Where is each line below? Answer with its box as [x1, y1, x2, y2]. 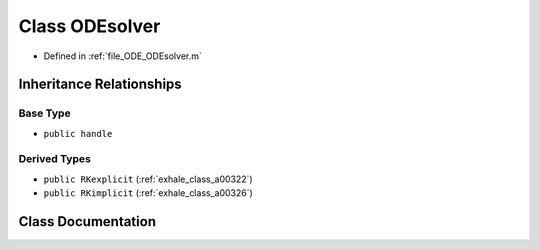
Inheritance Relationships [18, 76, 182, 93]
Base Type [18, 106, 71, 120]
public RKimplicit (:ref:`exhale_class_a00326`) [43, 187, 254, 199]
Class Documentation [18, 213, 157, 230]
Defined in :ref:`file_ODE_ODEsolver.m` [43, 50, 202, 62]
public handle [43, 128, 113, 139]
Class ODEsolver [18, 15, 161, 37]
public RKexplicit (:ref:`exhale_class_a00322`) [43, 173, 254, 185]
